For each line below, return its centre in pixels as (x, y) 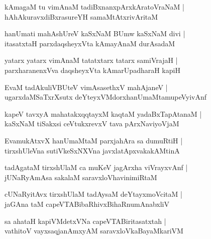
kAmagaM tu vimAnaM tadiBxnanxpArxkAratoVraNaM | (94, 7)
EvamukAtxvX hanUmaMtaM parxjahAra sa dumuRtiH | (94, 140)
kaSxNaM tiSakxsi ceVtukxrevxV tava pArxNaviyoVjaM (92, 124)
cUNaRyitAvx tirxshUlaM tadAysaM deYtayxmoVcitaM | (93, 194)
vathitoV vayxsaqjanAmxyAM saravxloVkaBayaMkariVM (94, 231)
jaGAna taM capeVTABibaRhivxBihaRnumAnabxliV (87, 204)
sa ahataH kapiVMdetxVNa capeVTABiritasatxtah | (85, 221)
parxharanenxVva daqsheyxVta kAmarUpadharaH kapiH (92, 70)
